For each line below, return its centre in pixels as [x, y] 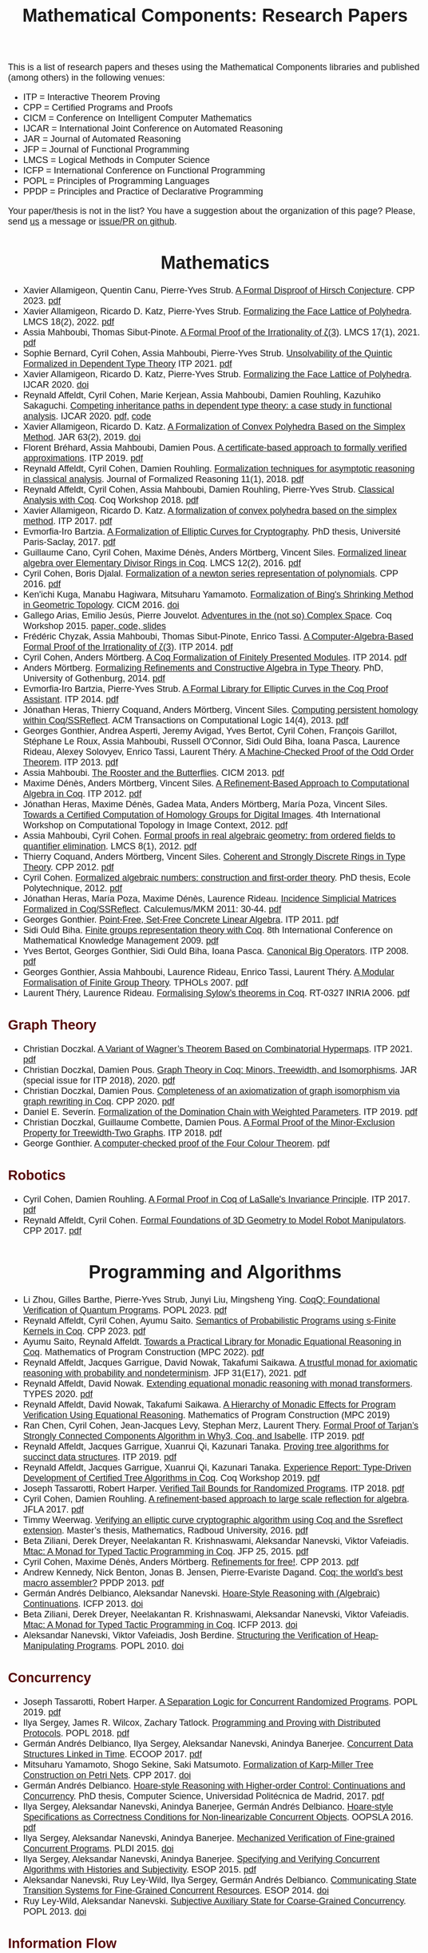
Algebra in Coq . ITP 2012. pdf [82, 794]
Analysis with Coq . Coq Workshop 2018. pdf [111, 500]
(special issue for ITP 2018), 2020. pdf [99, 1080]
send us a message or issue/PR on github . [93, 221]
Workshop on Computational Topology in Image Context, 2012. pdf [155, 825]
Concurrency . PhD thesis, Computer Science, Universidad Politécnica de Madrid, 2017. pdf [204, 1796]
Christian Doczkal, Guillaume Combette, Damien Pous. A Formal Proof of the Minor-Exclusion [209, 1123]
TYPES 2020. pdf [58, 1394]
